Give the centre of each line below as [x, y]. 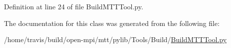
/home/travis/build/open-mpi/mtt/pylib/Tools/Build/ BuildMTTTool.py [115, 39]
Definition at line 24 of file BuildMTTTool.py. [74, 6]
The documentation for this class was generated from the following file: [112, 23]
